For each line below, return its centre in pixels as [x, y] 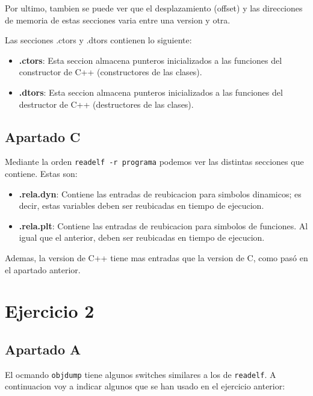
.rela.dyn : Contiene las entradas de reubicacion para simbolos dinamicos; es [160, 193]
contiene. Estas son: [41, 174]
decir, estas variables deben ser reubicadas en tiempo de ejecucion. [141, 206]
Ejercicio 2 [50, 311]
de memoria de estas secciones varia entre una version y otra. [118, 20]
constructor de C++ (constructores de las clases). [110, 72]
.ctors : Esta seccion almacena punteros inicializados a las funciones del [150, 60]
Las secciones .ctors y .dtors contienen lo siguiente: [98, 40]
